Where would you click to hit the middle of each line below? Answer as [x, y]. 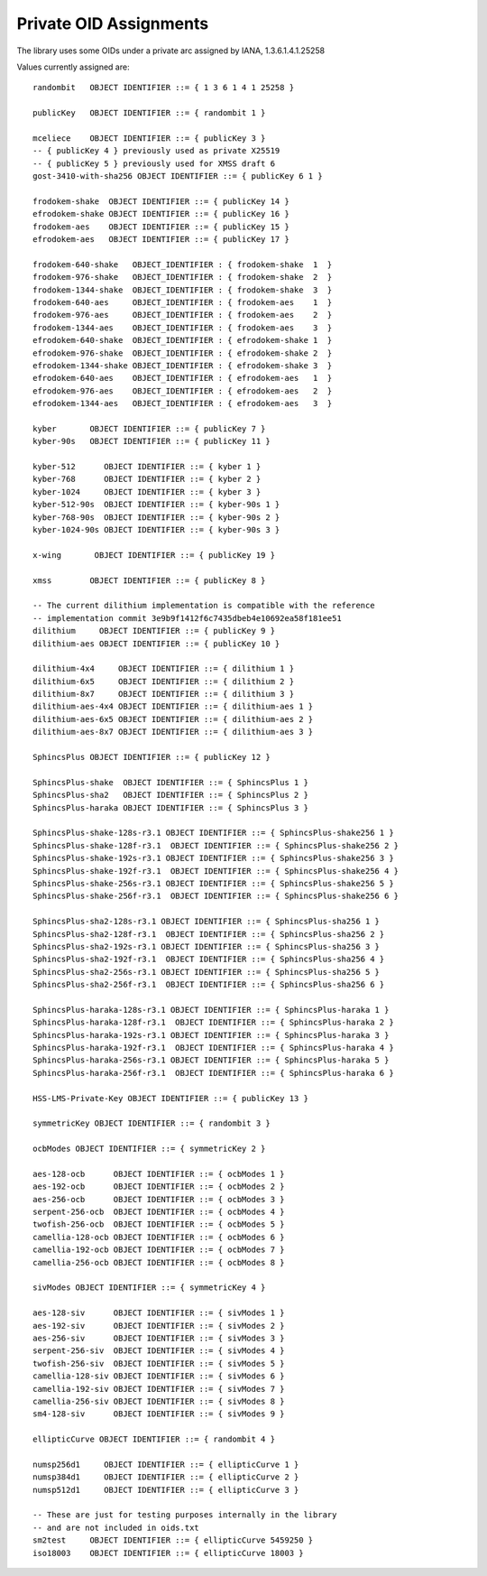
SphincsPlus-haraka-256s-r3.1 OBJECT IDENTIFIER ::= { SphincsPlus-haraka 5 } [211, 1060]
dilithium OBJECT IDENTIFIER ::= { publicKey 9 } [154, 631]
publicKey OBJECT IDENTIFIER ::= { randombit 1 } [149, 113]
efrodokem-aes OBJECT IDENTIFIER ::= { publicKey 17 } [161, 240]
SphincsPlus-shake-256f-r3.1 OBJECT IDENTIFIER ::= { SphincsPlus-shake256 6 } [216, 896]
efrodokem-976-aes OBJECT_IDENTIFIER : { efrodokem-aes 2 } [183, 391]
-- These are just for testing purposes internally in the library [185, 1515]
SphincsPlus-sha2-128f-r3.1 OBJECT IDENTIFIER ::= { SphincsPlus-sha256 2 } [209, 934]
